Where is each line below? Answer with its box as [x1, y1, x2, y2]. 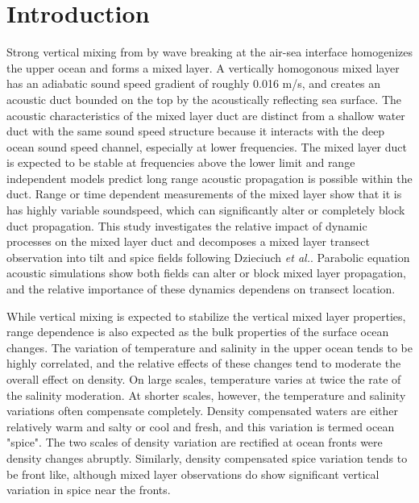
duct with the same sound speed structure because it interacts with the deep [6, 123, 385, 139]
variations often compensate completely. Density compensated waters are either [6, 402, 399, 419]
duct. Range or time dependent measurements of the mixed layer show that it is [6, 185, 402, 202]
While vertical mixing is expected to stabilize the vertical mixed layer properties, [6, 307, 406, 324]
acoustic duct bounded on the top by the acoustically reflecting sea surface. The [6, 90, 401, 107]
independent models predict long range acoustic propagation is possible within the [6, 169, 413, 186]
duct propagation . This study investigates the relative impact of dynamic [6, 217, 367, 234]
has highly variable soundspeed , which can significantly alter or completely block [6, 202, 405, 218]
